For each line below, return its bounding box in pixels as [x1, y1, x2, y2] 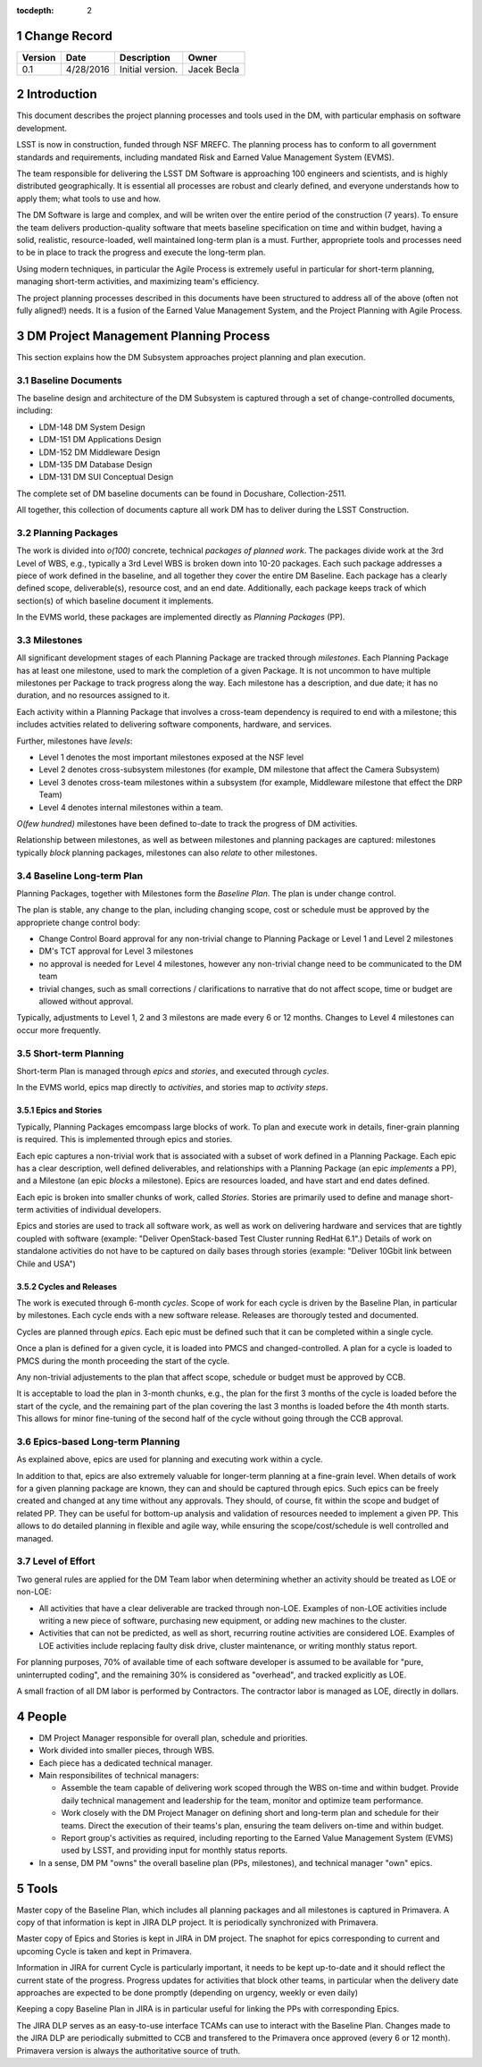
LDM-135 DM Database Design [38, 458, 153, 469]
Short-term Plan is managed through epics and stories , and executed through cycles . [16, 1065, 329, 1076]
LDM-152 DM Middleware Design [38, 447, 161, 458]
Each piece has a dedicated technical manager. [38, 1757, 213, 1769]
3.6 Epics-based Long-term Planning [16, 1435, 180, 1448]
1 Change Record [16, 28, 113, 44]
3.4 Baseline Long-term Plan [16, 870, 143, 882]
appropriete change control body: [16, 917, 141, 928]
